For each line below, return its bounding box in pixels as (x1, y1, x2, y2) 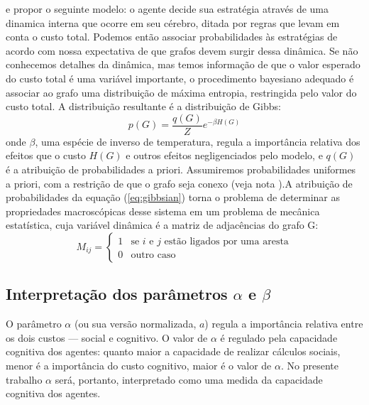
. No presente (280, 357, 338, 372)
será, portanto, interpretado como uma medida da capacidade (55, 372, 323, 387)
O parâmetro (6, 316, 62, 331)
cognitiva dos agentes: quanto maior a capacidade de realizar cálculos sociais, (6, 344, 341, 359)
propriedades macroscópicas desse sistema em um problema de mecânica (6, 203, 320, 218)
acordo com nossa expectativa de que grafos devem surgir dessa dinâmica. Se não (6, 43, 358, 58)
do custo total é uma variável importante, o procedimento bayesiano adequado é (6, 70, 354, 85)
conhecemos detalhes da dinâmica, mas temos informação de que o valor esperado (6, 57, 360, 72)
